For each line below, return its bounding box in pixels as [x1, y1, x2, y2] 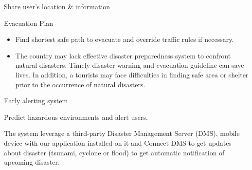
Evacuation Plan [4, 18, 54, 28]
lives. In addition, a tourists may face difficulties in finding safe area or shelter [15, 69, 249, 79]
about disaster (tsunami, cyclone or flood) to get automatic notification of [4, 147, 225, 157]
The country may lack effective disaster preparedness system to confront [15, 50, 231, 60]
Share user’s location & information [4, 1, 110, 11]
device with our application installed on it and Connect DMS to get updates [4, 137, 232, 148]
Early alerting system [4, 95, 68, 106]
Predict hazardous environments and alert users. [4, 112, 148, 122]
